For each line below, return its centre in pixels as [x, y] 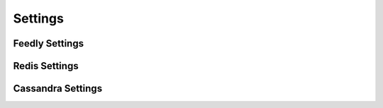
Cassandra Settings [58, 89]
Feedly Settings [49, 43]
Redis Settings [46, 66]
